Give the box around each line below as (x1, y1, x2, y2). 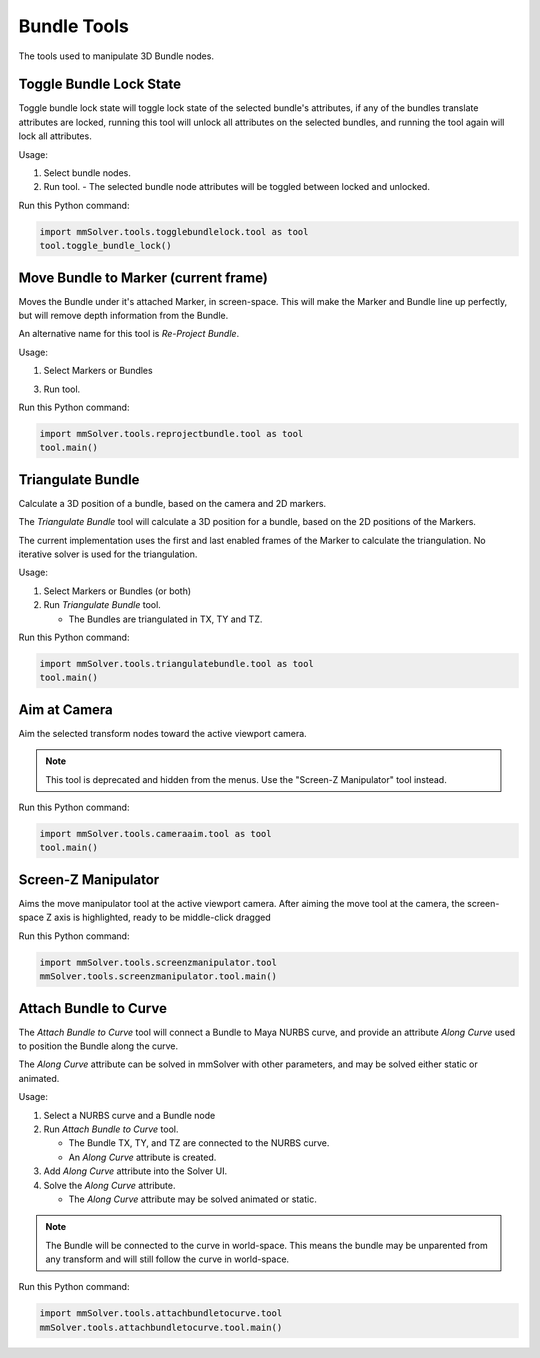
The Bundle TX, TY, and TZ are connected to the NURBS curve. (68, 1137, 330, 1149)
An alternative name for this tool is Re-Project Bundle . (18, 328, 240, 340)
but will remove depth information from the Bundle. (18, 310, 229, 322)
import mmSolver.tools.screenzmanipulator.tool (39, 956, 277, 968)
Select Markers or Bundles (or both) (43, 585, 192, 597)
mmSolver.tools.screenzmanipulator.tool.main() (39, 971, 277, 982)
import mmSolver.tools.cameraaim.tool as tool (39, 828, 272, 840)
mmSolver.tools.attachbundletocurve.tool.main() (39, 1321, 283, 1333)
